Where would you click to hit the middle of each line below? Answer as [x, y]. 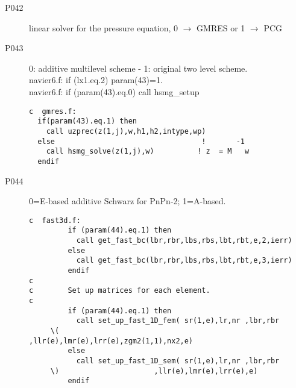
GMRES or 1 [221, 27]
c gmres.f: [53, 111]
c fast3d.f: [55, 220]
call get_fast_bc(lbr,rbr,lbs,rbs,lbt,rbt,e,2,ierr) [184, 240]
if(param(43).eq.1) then [87, 121]
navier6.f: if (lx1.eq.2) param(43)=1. [96, 80]
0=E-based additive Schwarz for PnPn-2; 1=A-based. [128, 201]
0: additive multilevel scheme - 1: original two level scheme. [138, 68]
